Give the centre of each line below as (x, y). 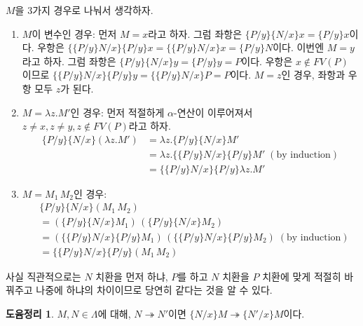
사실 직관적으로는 (43, 276)
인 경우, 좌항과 (313, 75)
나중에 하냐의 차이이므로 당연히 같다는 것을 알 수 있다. (154, 290)
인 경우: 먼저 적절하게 (117, 112)
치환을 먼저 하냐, (132, 276)
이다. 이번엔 (299, 47)
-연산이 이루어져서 (213, 112)
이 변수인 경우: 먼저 (74, 33)
